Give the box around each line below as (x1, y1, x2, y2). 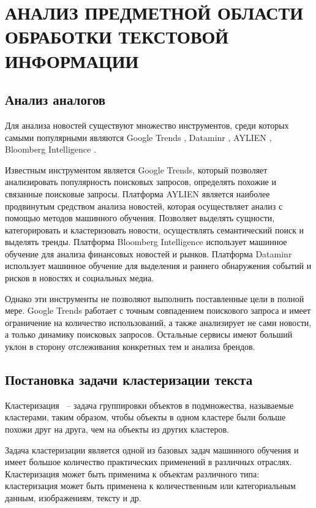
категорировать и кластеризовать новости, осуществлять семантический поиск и (5, 223, 304, 236)
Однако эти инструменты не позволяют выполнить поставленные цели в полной (5, 292, 304, 305)
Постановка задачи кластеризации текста (5, 370, 253, 389)
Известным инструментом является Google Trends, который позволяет (5, 163, 268, 176)
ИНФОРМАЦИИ (5, 48, 139, 73)
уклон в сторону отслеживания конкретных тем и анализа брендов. (5, 340, 255, 353)
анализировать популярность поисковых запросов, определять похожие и (5, 175, 276, 188)
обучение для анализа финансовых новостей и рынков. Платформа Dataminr (5, 247, 292, 260)
